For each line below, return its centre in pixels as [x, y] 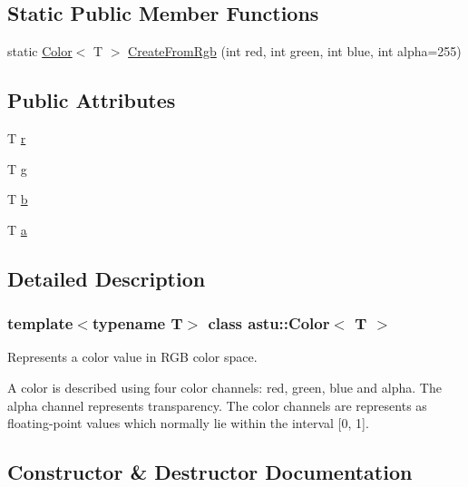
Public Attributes [92, 100]
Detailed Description [107, 278]
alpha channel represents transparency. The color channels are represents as [217, 405]
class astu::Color [269, 323]
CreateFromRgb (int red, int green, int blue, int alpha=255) [295, 51]
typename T [137, 323]
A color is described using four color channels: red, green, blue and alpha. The [224, 387]
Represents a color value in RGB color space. [132, 357]
